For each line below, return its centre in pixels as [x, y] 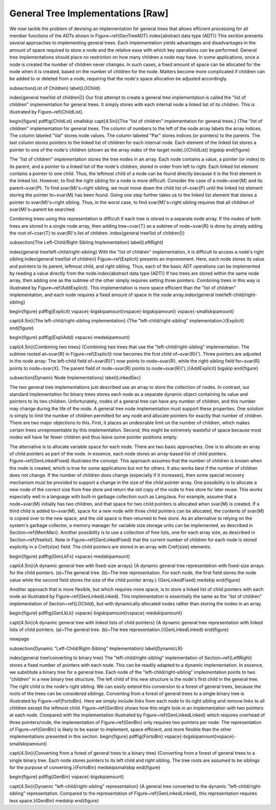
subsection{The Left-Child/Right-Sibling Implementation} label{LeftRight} [86, 243]
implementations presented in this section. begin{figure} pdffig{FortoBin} [86, 736]
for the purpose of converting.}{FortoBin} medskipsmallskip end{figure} [85, 768]
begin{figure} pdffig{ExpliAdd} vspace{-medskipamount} [70, 337]
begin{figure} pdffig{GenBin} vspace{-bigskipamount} [67, 777]
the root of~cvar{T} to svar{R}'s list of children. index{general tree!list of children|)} [97, 233]
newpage [19, 639]
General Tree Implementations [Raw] [89, 13]
